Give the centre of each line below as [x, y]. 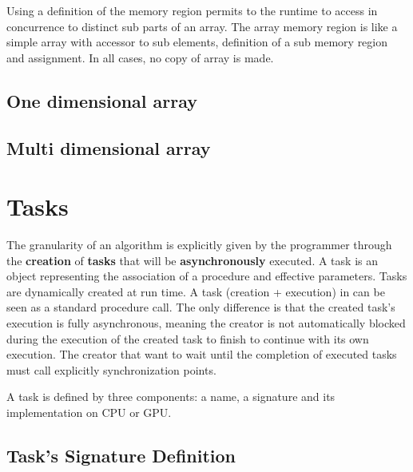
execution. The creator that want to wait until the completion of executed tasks [202, 354]
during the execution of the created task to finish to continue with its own [188, 338]
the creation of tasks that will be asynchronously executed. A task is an [192, 260]
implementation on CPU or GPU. [89, 412]
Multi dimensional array [109, 147]
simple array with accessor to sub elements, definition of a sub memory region [197, 42]
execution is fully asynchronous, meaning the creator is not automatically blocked [206, 323]
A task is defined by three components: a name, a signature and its [171, 397]
